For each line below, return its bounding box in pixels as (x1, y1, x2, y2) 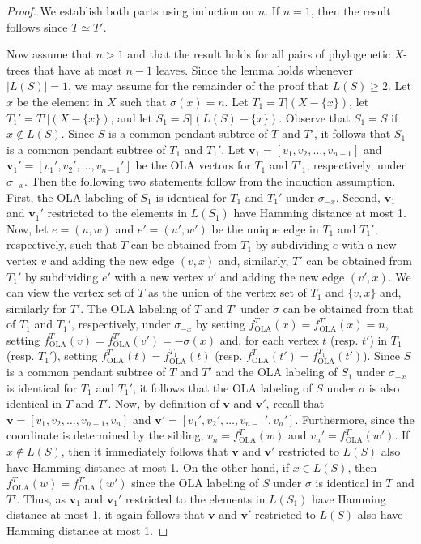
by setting (195, 315, 245, 332)
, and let (110, 109, 152, 126)
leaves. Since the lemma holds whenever (155, 61, 353, 78)
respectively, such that (6, 236, 117, 253)
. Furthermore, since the (295, 410, 415, 427)
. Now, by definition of (108, 395, 219, 412)
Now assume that (6, 45, 92, 62)
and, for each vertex (219, 331, 319, 348)
